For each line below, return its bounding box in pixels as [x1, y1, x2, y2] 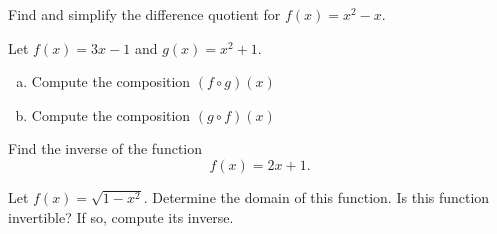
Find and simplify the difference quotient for [8, 4, 281, 24]
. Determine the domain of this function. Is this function [143, 186, 490, 207]
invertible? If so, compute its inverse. [8, 206, 234, 227]
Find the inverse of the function [8, 138, 202, 159]
